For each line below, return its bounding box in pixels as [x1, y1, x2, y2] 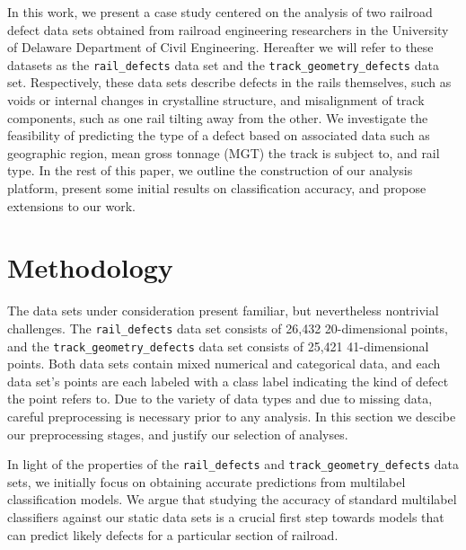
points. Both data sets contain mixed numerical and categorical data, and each [7, 354, 441, 373]
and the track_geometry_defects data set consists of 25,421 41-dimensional [7, 336, 429, 355]
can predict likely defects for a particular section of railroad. [7, 525, 339, 544]
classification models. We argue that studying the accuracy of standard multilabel [7, 490, 457, 509]
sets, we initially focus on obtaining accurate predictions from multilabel [7, 472, 406, 491]
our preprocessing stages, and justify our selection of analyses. [7, 424, 348, 443]
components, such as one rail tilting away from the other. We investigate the [7, 108, 428, 127]
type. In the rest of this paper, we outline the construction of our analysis [7, 161, 413, 180]
